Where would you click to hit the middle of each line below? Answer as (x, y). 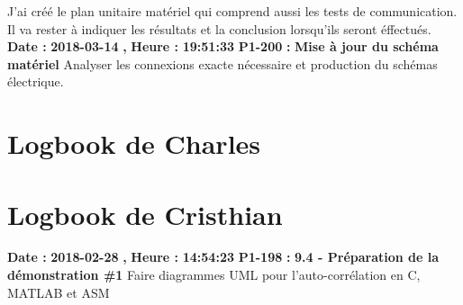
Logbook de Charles (134, 144)
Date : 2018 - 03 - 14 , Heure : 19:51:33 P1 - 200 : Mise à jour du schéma (223, 46)
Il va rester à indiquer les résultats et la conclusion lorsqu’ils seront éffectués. (219, 28)
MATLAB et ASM (59, 292)
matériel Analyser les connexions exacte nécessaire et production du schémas (222, 63)
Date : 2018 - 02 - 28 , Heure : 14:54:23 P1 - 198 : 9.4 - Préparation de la (223, 257)
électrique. (36, 81)
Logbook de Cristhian (145, 214)
